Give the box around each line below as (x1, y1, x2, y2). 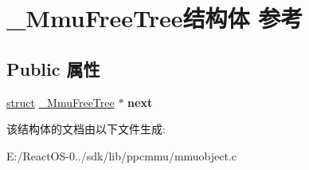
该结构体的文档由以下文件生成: (6, 121, 166, 137)
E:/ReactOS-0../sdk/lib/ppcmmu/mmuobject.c (6, 147, 237, 164)
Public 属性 (6, 56, 100, 81)
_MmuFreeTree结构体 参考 (6, 2, 303, 34)
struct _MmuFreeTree (6, 93, 115, 110)
